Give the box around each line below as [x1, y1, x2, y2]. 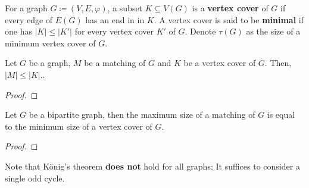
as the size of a [246, 25, 301, 37]
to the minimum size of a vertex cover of [5, 120, 152, 132]
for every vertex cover [74, 25, 154, 37]
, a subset [107, 2, 143, 14]
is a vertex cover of [192, 2, 269, 14]
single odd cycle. [5, 171, 65, 184]
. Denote [185, 25, 216, 37]
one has [5, 25, 32, 37]
